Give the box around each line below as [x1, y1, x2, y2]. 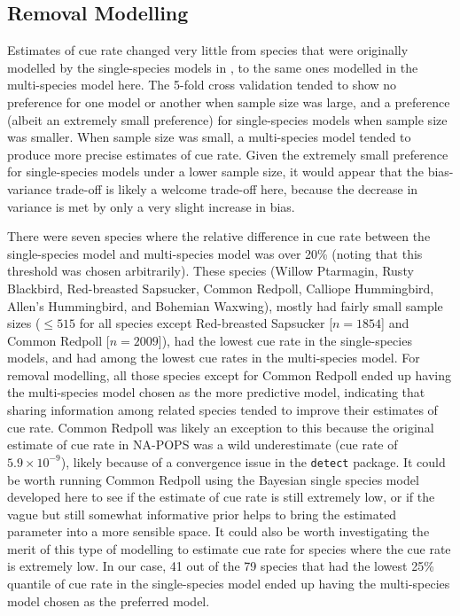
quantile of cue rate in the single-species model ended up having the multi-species [7, 574, 450, 593]
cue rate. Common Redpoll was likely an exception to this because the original [7, 417, 434, 436]
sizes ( [7, 314, 41, 332]
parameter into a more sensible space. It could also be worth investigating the [7, 522, 430, 541]
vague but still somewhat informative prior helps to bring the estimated [7, 504, 397, 523]
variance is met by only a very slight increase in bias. [7, 197, 295, 215]
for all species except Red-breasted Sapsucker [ [79, 314, 333, 332]
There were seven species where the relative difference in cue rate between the [7, 227, 431, 246]
